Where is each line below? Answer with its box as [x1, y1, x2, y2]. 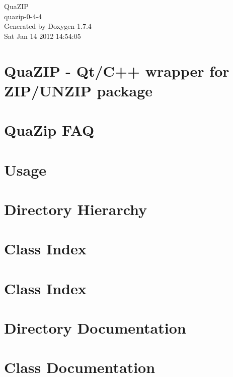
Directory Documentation [4, 317, 186, 338]
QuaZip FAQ [4, 120, 95, 140]
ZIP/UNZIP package [4, 80, 153, 100]
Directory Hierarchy [4, 198, 147, 219]
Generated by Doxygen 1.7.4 [4, 21, 92, 31]
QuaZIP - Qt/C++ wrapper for [4, 60, 229, 81]
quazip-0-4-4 [4, 11, 42, 21]
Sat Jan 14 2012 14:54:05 [4, 30, 81, 41]
